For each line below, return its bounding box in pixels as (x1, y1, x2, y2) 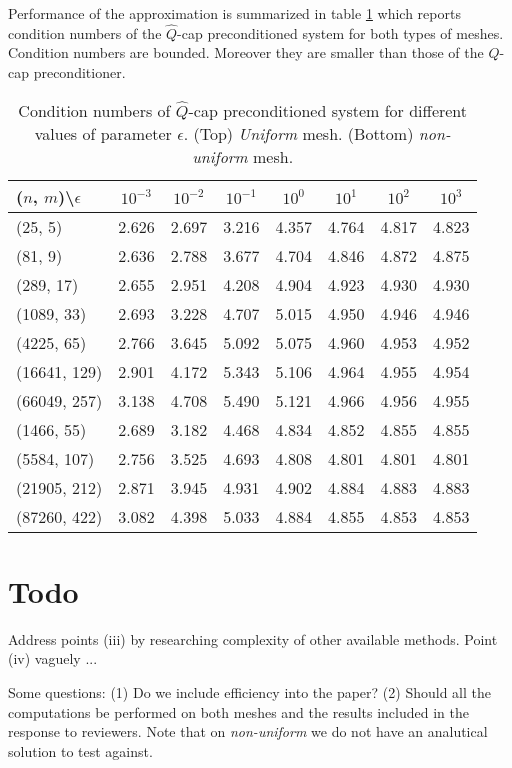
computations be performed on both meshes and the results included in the (8, 701, 469, 722)
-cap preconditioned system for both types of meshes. (177, 22, 504, 43)
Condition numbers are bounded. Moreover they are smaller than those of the (8, 42, 484, 63)
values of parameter (34, 121, 172, 145)
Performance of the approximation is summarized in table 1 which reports (8, 3, 461, 23)
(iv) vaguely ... (8, 648, 98, 669)
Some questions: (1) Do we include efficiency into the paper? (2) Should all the (8, 681, 491, 702)
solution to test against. (8, 740, 153, 761)
